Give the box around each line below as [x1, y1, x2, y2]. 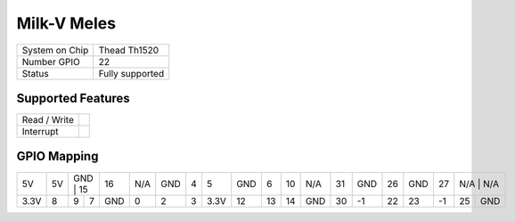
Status [21, 67, 49, 79]
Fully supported [98, 67, 165, 79]
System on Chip [21, 44, 89, 56]
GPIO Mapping [16, 149, 99, 164]
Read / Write [21, 114, 75, 127]
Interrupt [21, 126, 59, 138]
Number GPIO [21, 55, 80, 68]
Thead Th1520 [98, 44, 159, 56]
